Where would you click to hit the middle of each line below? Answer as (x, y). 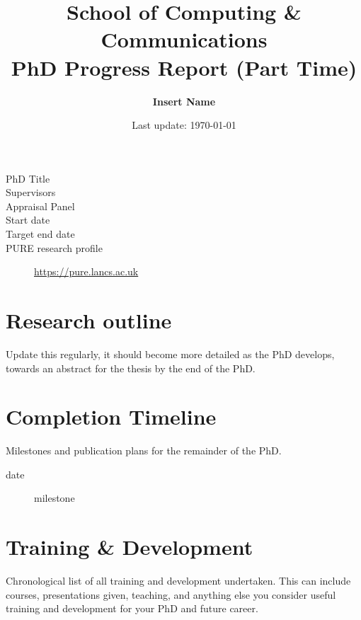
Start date (28, 220)
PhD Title (28, 178)
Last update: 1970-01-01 (184, 125)
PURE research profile (54, 247)
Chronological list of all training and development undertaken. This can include (178, 581)
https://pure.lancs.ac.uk (86, 271)
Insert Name (184, 101)
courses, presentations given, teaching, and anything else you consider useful (171, 594)
